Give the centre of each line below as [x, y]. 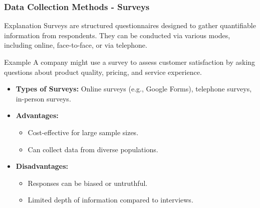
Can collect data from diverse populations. [93, 149]
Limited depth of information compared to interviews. [110, 200]
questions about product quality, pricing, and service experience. [103, 72]
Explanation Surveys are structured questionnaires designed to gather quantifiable [130, 25]
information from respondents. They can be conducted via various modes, [117, 35]
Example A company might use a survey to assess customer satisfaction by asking [130, 62]
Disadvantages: [42, 166]
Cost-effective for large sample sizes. [83, 132]
